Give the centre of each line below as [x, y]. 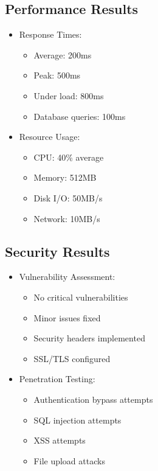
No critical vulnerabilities [81, 297]
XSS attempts [60, 440]
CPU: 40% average [69, 157]
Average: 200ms [63, 54]
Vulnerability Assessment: [67, 277]
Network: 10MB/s [67, 218]
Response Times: [50, 34]
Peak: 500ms [57, 75]
